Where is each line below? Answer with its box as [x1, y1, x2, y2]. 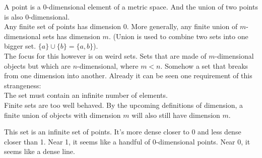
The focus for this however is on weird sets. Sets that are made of [4, 50, 207, 61]
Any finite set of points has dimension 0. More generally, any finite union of [4, 21, 238, 32]
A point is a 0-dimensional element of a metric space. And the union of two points [4, 2, 258, 12]
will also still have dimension [132, 109, 220, 120]
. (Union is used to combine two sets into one [108, 31, 248, 41]
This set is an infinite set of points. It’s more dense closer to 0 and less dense [4, 126, 241, 137]
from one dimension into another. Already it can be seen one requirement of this [4, 70, 252, 81]
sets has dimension [43, 31, 100, 41]
